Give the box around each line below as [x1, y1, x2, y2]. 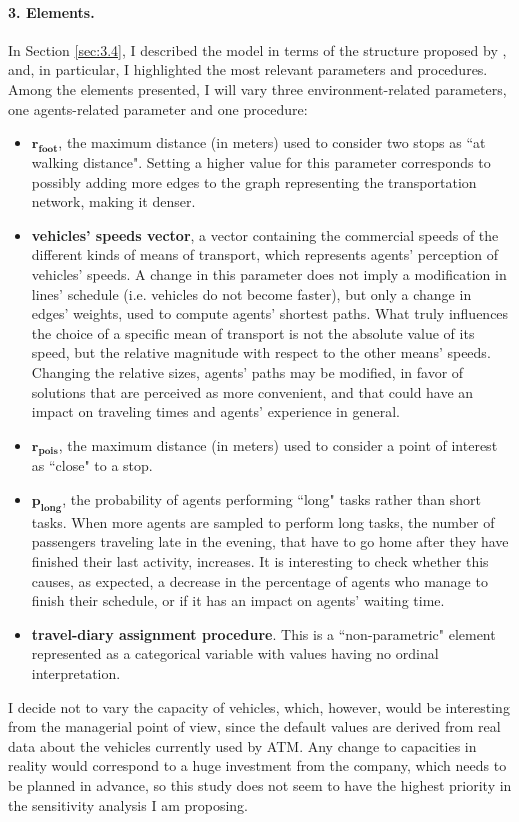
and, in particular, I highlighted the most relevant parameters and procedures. [8, 59, 488, 80]
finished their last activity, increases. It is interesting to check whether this [31, 551, 489, 572]
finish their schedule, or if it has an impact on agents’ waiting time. [31, 590, 445, 611]
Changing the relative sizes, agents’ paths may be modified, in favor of [31, 361, 464, 382]
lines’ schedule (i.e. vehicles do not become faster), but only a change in [31, 283, 472, 304]
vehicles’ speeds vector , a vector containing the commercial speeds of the [31, 224, 499, 245]
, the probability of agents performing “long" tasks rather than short [62, 489, 482, 510]
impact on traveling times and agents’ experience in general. [31, 401, 400, 422]
